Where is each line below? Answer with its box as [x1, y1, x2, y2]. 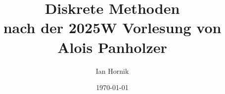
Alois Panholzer [57, 37, 167, 57]
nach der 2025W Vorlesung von [3, 17, 222, 38]
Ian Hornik [95, 65, 129, 76]
